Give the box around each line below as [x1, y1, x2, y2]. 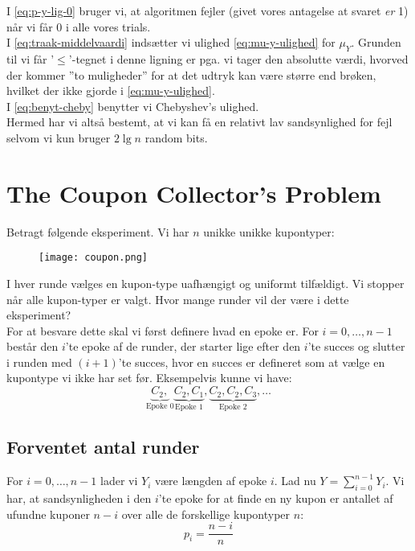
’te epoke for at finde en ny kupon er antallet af [158, 489, 393, 506]
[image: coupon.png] [39, 252, 149, 264]
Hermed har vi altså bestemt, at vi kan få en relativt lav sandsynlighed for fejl [6, 113, 393, 130]
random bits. [144, 129, 208, 146]
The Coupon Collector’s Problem [6, 176, 381, 209]
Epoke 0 [145, 402, 174, 411]
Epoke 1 [175, 403, 203, 412]
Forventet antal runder [6, 434, 200, 459]
